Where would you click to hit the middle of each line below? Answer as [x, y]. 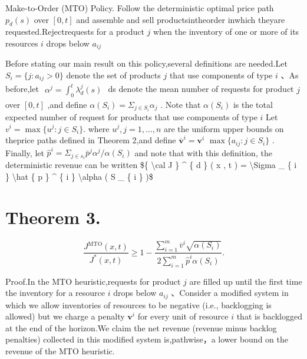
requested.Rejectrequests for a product [75, 32]
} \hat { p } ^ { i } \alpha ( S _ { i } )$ [79, 176]
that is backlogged [269, 316]
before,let [22, 89]
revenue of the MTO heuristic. [60, 351]
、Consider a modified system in [230, 293]
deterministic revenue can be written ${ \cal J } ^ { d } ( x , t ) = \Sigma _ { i [151, 165]
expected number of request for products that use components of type [131, 116]
